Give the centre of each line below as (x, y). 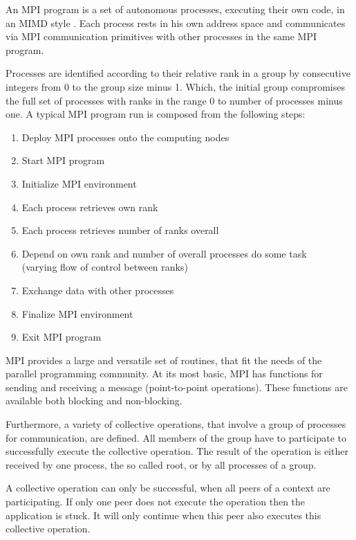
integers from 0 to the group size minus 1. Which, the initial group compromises (175, 86)
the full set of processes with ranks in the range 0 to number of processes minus (174, 100)
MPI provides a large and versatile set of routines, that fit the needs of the (164, 360)
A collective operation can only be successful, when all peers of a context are (168, 488)
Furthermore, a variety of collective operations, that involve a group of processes (176, 424)
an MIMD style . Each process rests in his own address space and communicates (176, 22)
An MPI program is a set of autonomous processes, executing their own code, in (175, 9)
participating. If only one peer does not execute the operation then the (156, 502)
